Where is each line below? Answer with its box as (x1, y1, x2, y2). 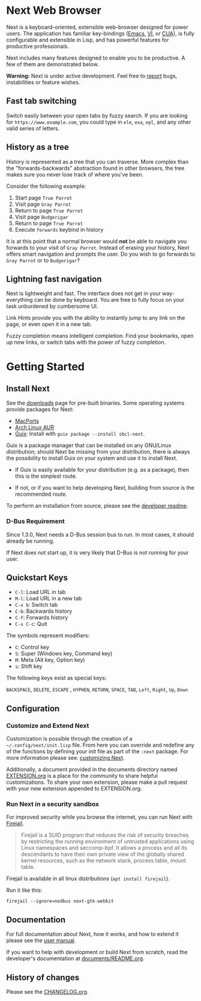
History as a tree (6, 142, 69, 152)
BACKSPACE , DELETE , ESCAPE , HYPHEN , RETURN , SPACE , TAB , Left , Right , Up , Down (6, 686, 188, 693)
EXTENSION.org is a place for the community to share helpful (6, 772, 158, 780)
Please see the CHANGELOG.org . (6, 988, 89, 996)
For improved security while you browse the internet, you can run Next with (6, 814, 193, 821)
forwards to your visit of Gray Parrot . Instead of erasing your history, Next (6, 244, 190, 251)
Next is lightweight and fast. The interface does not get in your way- (6, 290, 175, 297)
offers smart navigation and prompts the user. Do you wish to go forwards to (6, 250, 196, 257)
